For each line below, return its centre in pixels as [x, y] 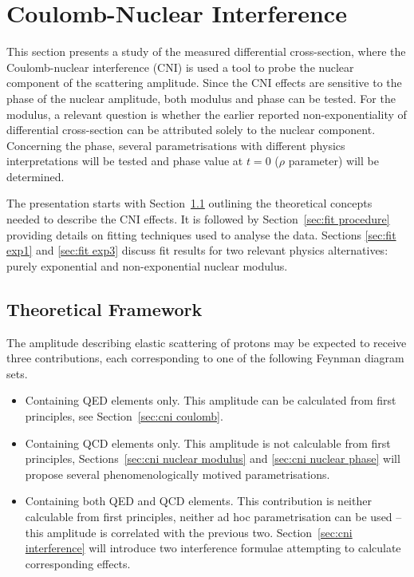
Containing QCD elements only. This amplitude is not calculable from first [208, 443]
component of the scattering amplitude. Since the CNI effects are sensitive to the [204, 83]
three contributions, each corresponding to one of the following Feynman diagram [205, 358]
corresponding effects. [78, 563]
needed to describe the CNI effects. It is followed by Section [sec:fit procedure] [198, 219]
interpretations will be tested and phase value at [125, 161]
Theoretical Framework [104, 308]
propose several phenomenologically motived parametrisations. [177, 474]
